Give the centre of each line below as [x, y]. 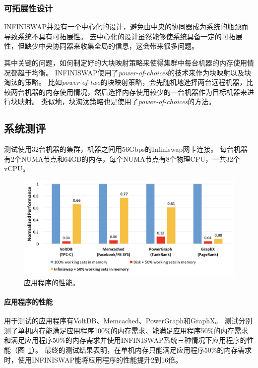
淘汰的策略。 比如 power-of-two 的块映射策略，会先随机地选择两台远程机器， [125, 82]
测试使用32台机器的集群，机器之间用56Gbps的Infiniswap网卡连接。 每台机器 [126, 149]
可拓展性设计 [29, 8]
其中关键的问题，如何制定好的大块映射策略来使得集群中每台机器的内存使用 [126, 62]
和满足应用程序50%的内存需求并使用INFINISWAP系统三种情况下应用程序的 [126, 340]
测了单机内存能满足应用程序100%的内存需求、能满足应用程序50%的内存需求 [126, 330]
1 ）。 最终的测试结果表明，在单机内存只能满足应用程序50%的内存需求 [140, 350]
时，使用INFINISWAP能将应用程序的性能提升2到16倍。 [93, 359]
